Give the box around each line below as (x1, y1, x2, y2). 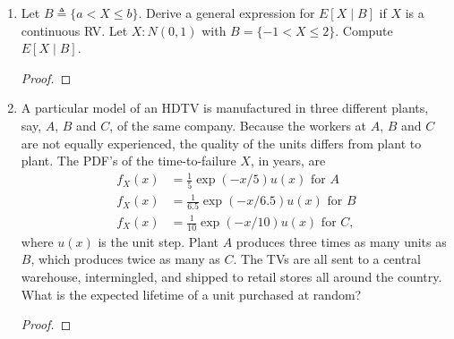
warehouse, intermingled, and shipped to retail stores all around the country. (21, 267, 442, 286)
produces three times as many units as (236, 232, 447, 250)
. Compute (335, 21, 393, 39)
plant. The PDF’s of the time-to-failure (21, 151, 236, 170)
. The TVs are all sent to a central (233, 250, 421, 268)
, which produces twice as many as (30, 250, 220, 268)
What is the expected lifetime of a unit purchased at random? (21, 284, 362, 303)
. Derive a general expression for (138, 4, 315, 21)
